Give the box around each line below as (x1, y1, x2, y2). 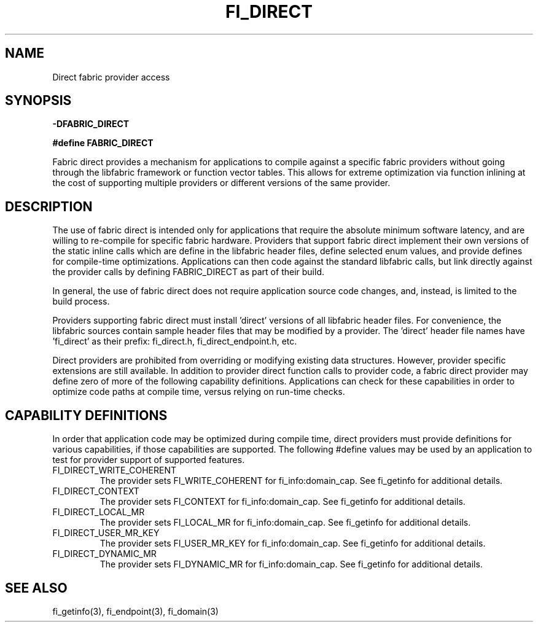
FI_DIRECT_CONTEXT (52, 486, 139, 497)
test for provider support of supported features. (52, 454, 245, 465)
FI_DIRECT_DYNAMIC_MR (52, 548, 157, 559)
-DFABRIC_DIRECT (52, 119, 130, 130)
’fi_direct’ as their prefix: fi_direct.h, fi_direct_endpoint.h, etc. (52, 336, 297, 347)
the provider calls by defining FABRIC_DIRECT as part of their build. (52, 267, 324, 278)
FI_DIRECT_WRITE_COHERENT (52, 465, 177, 476)
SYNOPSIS (5, 93, 72, 109)
